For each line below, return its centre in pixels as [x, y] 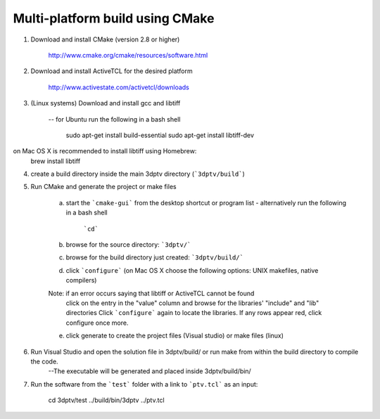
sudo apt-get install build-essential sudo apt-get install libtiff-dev [160, 135]
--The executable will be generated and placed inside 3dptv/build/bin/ [150, 371]
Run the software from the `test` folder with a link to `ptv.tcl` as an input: [144, 384]
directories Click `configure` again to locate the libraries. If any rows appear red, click [194, 313]
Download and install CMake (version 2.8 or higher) [105, 39]
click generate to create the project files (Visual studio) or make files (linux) [175, 336]
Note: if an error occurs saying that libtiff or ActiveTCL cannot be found [151, 293]
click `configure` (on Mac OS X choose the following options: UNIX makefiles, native [192, 270]
